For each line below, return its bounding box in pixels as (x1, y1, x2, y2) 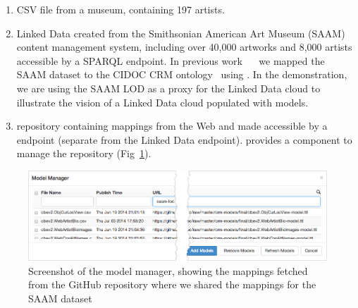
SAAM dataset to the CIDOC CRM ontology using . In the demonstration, (16, 67, 347, 82)
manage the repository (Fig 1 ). (16, 146, 152, 161)
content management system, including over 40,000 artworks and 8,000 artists (16, 39, 352, 54)
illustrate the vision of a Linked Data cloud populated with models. (16, 94, 309, 109)
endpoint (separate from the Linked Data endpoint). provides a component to (16, 132, 352, 147)
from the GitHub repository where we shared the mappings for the (28, 277, 316, 292)
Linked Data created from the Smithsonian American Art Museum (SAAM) (16, 25, 345, 40)
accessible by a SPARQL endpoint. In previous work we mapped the (16, 53, 325, 68)
